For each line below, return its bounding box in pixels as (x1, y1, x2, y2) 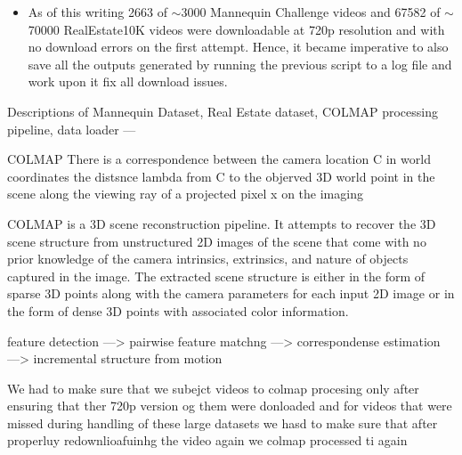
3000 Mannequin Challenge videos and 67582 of (181, 3, 441, 20)
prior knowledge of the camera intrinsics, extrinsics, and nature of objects (7, 249, 409, 268)
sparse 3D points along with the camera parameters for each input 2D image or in (7, 284, 455, 303)
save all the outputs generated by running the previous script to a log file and (28, 54, 452, 73)
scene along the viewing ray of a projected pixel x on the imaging (7, 184, 363, 203)
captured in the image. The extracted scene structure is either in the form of (7, 266, 426, 285)
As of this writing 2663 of (28, 3, 167, 20)
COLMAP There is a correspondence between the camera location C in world (7, 150, 431, 168)
